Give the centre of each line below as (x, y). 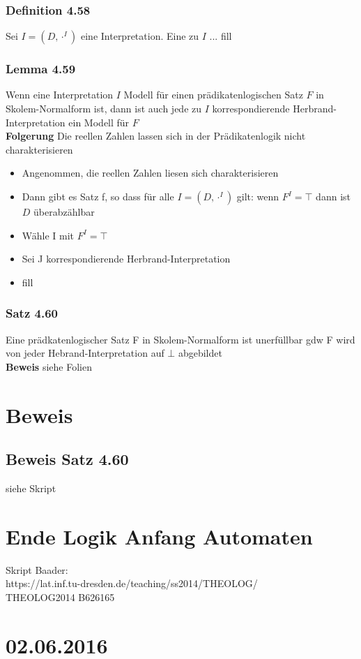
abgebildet (200, 353)
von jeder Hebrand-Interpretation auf (85, 353)
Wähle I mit (48, 235)
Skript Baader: (37, 569)
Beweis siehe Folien (49, 366)
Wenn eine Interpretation (60, 95)
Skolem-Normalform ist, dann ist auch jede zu (104, 109)
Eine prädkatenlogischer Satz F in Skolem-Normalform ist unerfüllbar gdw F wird (180, 339)
